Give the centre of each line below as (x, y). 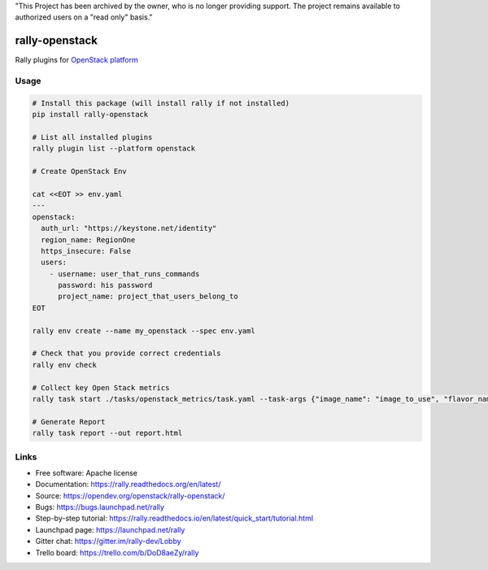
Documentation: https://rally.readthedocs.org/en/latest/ (128, 485)
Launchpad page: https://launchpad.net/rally (110, 529)
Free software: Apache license (87, 472)
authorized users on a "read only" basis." (84, 17)
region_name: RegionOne (88, 239)
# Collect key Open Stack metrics (101, 387)
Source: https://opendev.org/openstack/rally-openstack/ (130, 495)
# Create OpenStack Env (80, 172)
